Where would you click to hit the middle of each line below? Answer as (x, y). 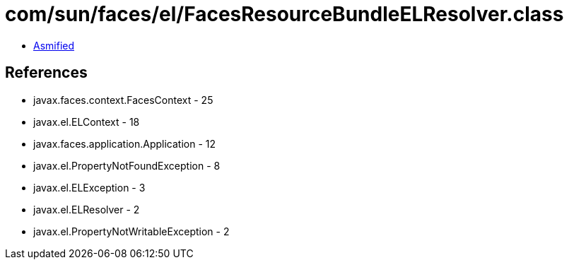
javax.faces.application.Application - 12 (125, 143)
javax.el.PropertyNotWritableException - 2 (131, 231)
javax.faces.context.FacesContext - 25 (123, 100)
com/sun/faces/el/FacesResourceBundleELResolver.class (284, 14)
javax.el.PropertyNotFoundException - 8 (127, 165)
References (46, 73)
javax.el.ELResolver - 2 (87, 209)
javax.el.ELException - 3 (89, 187)
